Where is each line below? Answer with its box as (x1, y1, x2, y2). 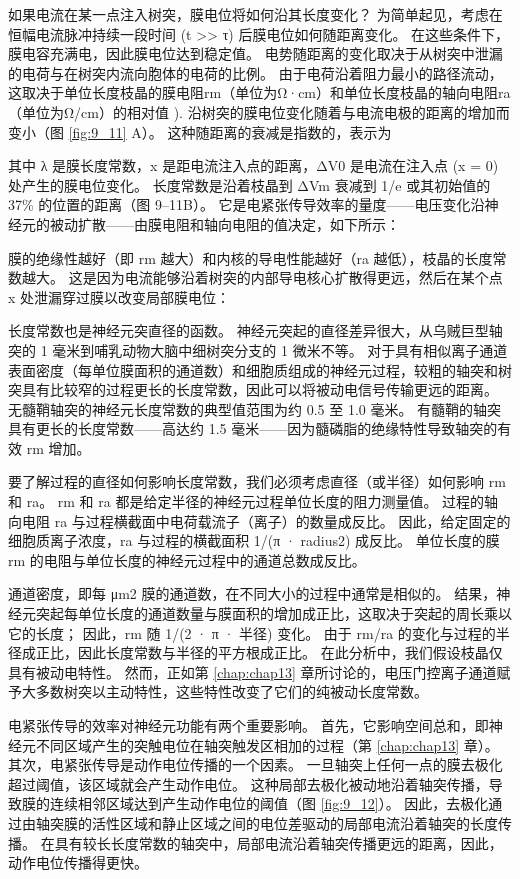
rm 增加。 (26, 437, 91, 458)
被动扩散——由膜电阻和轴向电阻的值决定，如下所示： (49, 213, 400, 234)
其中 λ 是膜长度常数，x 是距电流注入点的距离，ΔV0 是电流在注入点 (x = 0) (8, 155, 499, 176)
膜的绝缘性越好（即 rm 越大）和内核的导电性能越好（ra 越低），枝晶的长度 (8, 247, 493, 268)
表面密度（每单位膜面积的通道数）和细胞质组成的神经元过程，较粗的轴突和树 (8, 359, 512, 380)
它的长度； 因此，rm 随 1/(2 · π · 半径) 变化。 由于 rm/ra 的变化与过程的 (8, 622, 496, 643)
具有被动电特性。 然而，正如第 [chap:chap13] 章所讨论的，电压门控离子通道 (8, 661, 497, 682)
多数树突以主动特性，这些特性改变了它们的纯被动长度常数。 (35, 681, 428, 702)
